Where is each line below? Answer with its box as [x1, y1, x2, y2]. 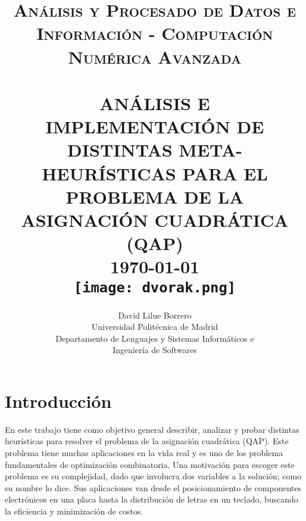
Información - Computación [36, 21, 273, 45]
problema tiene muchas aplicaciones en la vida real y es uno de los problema [5, 447, 283, 458]
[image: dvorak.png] [73, 279, 236, 297]
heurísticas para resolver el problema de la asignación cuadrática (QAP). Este [5, 435, 289, 447]
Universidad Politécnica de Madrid [91, 320, 218, 333]
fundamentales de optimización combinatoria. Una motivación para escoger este [5, 458, 295, 470]
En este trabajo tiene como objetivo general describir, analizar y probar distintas [5, 423, 299, 435]
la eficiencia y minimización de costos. [5, 504, 143, 517]
